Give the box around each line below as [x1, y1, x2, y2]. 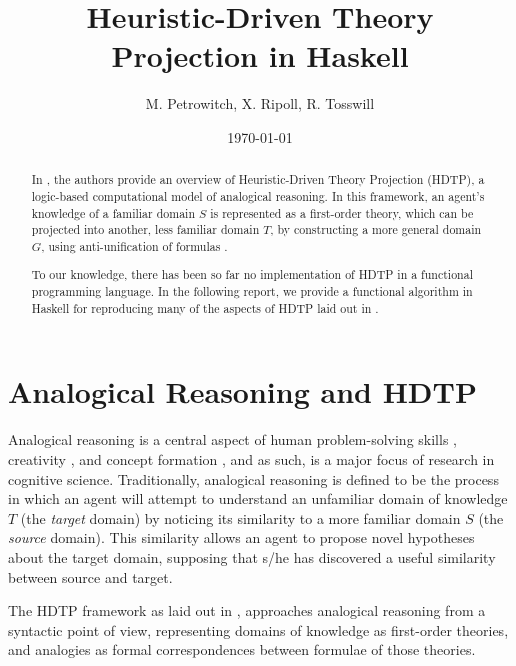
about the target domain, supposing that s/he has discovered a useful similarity [8, 546, 496, 567]
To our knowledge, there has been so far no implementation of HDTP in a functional [31, 266, 473, 283]
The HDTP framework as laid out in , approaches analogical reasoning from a [8, 600, 486, 621]
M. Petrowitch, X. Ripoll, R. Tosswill [145, 93, 375, 114]
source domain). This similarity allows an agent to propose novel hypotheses [8, 527, 475, 548]
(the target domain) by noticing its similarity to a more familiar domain [20, 507, 461, 528]
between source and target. [8, 566, 173, 587]
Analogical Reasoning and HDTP [8, 371, 477, 412]
